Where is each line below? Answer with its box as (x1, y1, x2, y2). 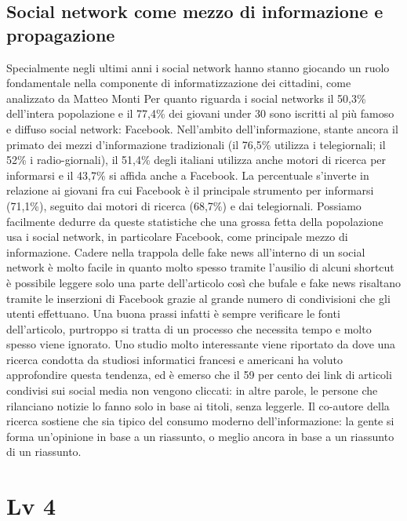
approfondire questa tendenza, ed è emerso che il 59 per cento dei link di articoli (6, 366, 392, 383)
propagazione (6, 22, 115, 46)
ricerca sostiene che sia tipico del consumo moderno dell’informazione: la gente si (6, 413, 394, 429)
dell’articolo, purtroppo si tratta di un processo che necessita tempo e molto (6, 320, 372, 337)
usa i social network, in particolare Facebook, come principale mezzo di (6, 228, 348, 245)
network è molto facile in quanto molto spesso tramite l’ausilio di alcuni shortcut (6, 259, 394, 275)
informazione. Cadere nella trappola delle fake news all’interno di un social (6, 243, 365, 260)
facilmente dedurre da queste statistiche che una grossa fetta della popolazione (6, 213, 383, 229)
